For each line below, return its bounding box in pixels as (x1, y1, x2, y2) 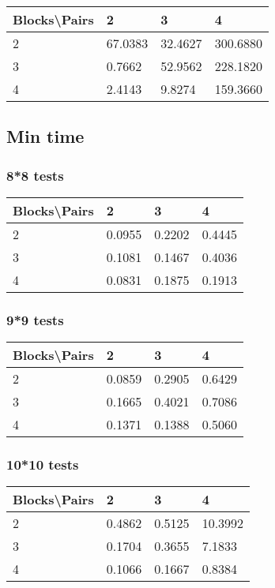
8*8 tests (6, 165, 64, 185)
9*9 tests (6, 309, 64, 329)
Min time (6, 124, 85, 148)
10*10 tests (6, 455, 79, 474)
